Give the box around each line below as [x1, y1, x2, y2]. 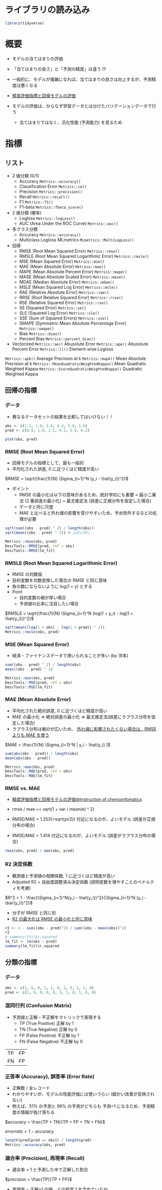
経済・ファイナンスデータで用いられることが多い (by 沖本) [12, 653, 129, 658]
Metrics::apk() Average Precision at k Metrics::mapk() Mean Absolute [5, 355, 147, 361]
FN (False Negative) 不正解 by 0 [19, 1039, 83, 1044]
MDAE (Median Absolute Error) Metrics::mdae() [19, 279, 115, 285]
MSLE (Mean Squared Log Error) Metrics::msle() [19, 284, 118, 290]
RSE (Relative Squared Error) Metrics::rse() [19, 300, 108, 305]
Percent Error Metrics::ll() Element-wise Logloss [12, 346, 114, 352]
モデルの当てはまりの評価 [12, 55, 63, 61]
